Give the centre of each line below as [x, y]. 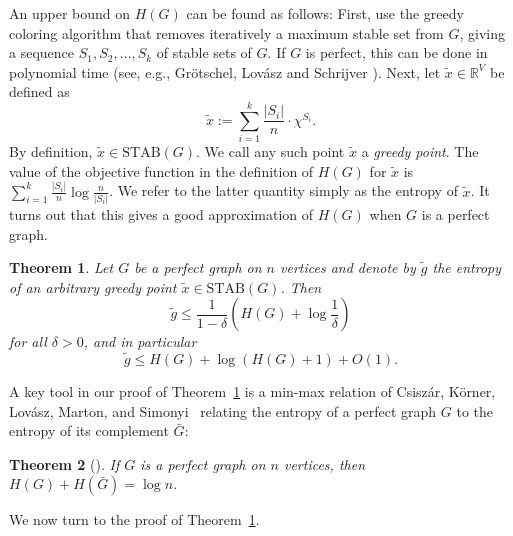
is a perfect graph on [203, 463]
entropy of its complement [89, 430]
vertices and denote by [348, 267]
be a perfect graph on [198, 267]
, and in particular [140, 341]
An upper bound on [70, 13]
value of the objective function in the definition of [161, 170]
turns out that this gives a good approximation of [161, 213]
